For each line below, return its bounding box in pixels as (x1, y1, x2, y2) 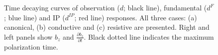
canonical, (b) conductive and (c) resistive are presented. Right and (4, 22, 210, 32)
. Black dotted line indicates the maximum (84, 31, 214, 42)
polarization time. (4, 42, 58, 52)
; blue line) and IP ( (4, 12, 65, 22)
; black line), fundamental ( (123, 2, 207, 12)
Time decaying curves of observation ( (4, 2, 120, 12)
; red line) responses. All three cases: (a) (74, 12, 197, 22)
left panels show (4, 31, 53, 42)
